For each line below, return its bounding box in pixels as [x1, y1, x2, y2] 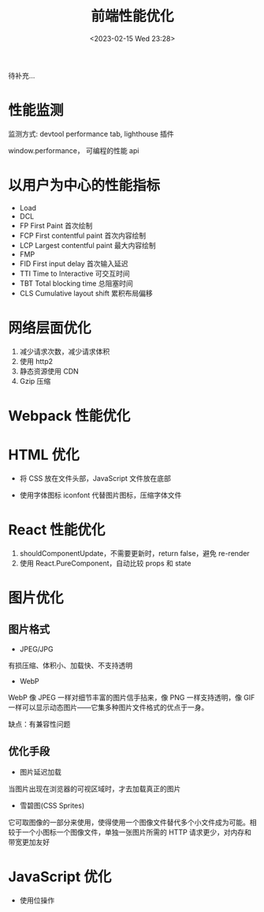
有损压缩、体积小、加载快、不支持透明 [8, 660, 132, 670]
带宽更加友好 [8, 837, 50, 846]
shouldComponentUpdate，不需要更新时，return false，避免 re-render [19, 548, 250, 557]
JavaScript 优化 [8, 868, 112, 885]
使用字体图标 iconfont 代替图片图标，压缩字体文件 [19, 490, 182, 500]
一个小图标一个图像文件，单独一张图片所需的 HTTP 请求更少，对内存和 [21, 827, 252, 837]
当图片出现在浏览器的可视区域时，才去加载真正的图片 [8, 783, 181, 794]
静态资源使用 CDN [19, 366, 79, 376]
